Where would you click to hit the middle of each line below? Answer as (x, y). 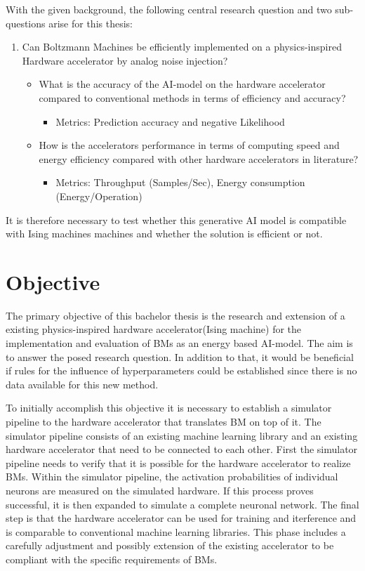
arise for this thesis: (91, 23)
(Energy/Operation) (99, 196)
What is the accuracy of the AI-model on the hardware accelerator (182, 84)
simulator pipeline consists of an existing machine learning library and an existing (182, 435)
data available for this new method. (82, 384)
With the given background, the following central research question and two (169, 9)
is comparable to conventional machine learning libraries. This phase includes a (176, 531)
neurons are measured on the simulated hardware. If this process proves (160, 490)
